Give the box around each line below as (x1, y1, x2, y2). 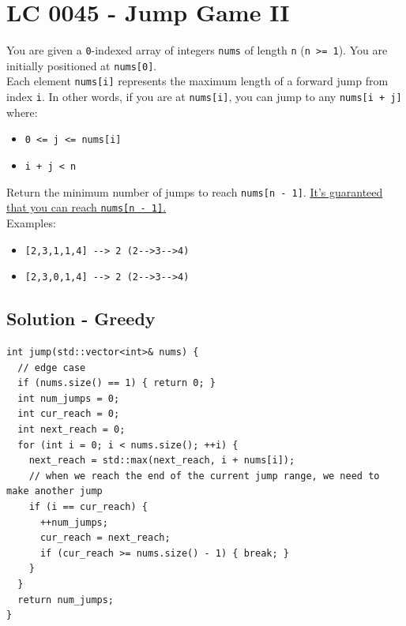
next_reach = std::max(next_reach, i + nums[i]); (28, 455, 295, 467)
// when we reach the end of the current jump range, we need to (28, 470, 380, 482)
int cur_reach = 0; (17, 408, 120, 420)
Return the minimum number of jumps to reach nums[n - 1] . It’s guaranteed (6, 183, 383, 200)
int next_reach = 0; (17, 424, 126, 436)
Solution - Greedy (6, 306, 156, 331)
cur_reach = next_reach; (39, 532, 171, 544)
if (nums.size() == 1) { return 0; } (17, 377, 216, 389)
